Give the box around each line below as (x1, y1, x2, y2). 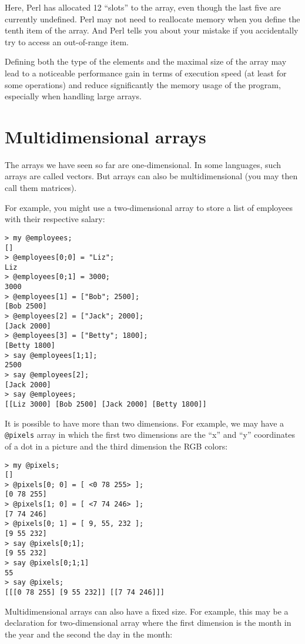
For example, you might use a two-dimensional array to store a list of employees (5, 201, 293, 213)
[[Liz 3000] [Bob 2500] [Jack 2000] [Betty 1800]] (5, 400, 207, 408)
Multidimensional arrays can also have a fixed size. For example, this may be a (5, 605, 289, 617)
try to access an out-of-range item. (5, 35, 129, 48)
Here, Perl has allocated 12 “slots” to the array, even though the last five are (5, 1, 281, 13)
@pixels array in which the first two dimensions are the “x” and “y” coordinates (5, 428, 295, 441)
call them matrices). (5, 182, 77, 194)
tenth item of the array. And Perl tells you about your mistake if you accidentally (5, 24, 299, 36)
